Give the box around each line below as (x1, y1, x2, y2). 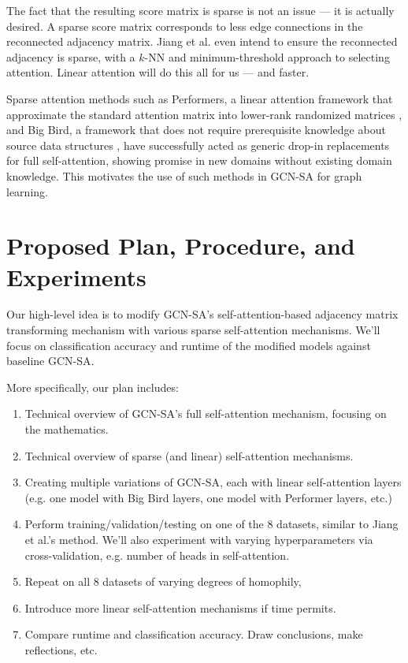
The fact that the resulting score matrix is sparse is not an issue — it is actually (6, 2, 395, 18)
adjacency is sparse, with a (6, 48, 135, 65)
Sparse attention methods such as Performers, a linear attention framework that (6, 90, 393, 106)
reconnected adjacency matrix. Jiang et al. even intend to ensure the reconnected (6, 33, 398, 50)
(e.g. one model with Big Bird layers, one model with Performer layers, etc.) (24, 489, 392, 505)
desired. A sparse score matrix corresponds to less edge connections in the (6, 17, 363, 34)
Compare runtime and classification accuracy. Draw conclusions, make (24, 626, 363, 643)
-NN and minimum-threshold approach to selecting (144, 48, 390, 65)
